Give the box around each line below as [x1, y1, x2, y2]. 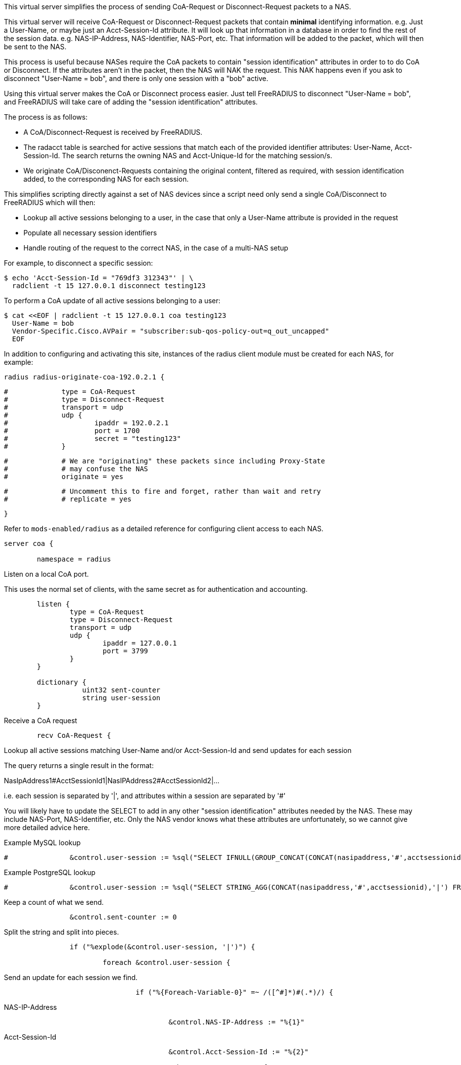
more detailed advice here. [4, 823, 90, 832]
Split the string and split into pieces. [4, 928, 119, 936]
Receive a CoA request [4, 716, 77, 725]
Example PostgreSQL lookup [4, 868, 96, 877]
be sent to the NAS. [4, 42, 66, 51]
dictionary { [37, 678, 86, 686]
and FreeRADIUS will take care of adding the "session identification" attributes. [4, 98, 258, 106]
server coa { [4, 540, 54, 547]
